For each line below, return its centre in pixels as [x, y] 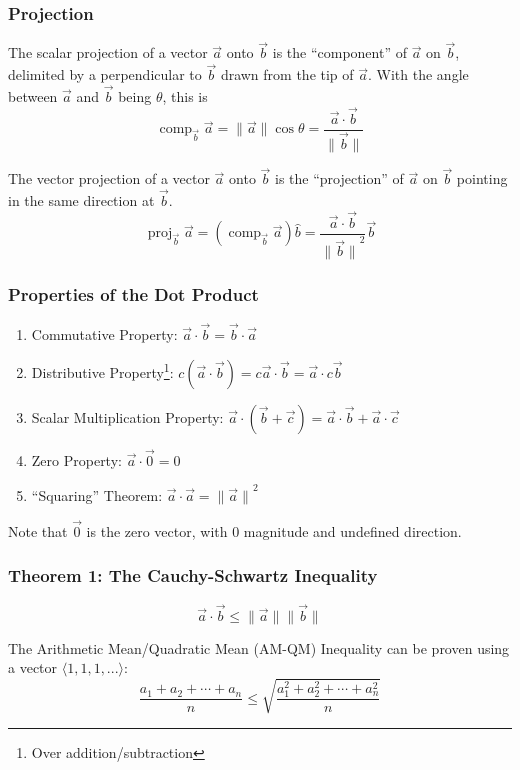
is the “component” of [339, 52]
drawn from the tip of [287, 74]
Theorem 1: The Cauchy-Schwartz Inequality [193, 575]
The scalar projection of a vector [108, 52]
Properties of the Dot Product [133, 294]
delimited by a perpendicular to [105, 74]
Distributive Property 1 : [102, 370]
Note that [38, 530]
